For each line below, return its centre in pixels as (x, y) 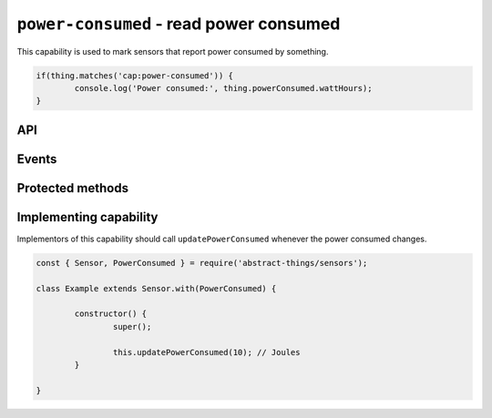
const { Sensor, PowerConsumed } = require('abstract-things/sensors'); (202, 263)
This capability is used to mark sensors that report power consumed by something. (173, 51)
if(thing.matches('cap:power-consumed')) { (135, 76)
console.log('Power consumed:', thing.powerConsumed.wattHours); (223, 88)
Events (37, 159)
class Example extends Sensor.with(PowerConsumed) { (156, 288)
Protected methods (73, 188)
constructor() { (111, 314)
